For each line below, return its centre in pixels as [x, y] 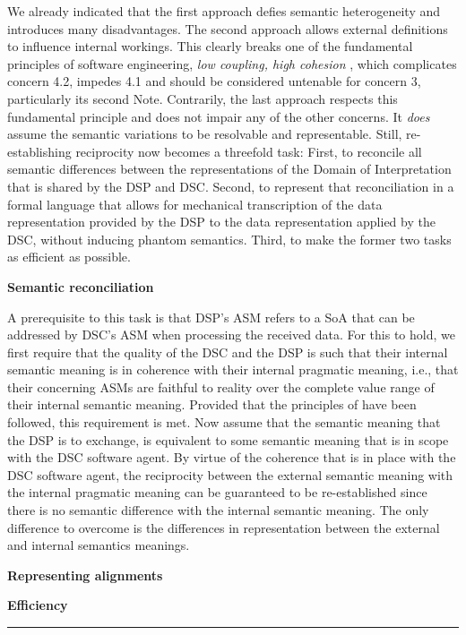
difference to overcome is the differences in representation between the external [224, 527]
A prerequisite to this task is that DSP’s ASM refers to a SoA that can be [211, 317]
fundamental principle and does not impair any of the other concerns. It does [219, 116]
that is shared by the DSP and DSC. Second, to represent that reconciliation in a [231, 186]
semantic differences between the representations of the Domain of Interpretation [229, 169]
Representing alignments [85, 575]
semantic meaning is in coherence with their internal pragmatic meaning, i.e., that [233, 369]
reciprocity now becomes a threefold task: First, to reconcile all [249, 151]
